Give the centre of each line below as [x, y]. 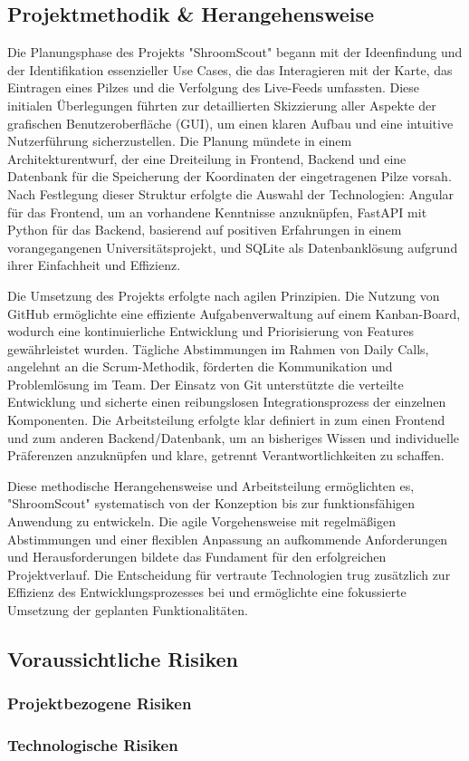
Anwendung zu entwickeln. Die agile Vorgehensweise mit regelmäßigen [201, 521]
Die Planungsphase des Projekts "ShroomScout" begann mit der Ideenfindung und [235, 52]
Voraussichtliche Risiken [123, 659]
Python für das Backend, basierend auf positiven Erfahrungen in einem [205, 230]
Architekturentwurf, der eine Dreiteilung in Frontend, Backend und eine [207, 158]
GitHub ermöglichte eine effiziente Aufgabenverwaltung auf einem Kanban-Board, [234, 313]
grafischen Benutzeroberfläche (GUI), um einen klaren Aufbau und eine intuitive [230, 123]
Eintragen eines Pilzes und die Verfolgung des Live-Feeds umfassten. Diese [214, 87]
